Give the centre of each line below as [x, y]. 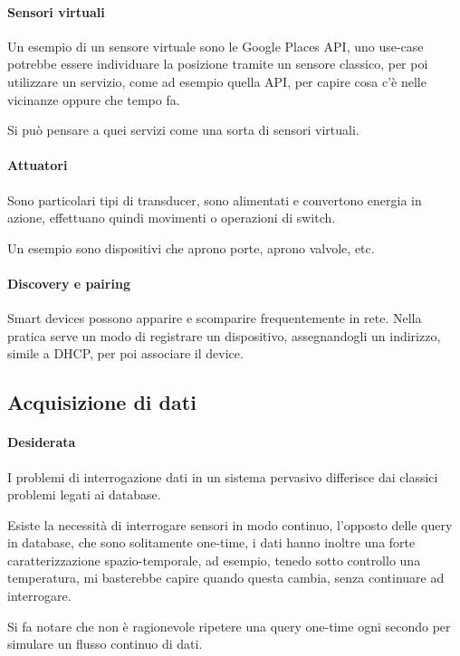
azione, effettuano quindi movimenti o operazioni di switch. [172, 218]
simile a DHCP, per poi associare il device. [125, 353]
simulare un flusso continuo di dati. [105, 644]
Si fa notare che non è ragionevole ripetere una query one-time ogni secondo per [229, 626]
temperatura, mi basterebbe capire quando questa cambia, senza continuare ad [226, 578]
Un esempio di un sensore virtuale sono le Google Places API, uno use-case [216, 46]
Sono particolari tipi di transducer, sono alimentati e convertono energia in [215, 200]
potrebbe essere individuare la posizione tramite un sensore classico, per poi [218, 64]
